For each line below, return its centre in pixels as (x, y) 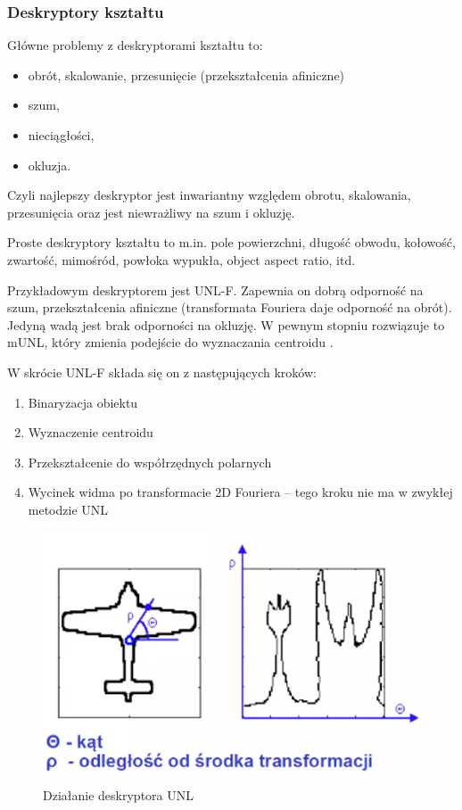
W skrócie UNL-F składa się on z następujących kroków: (162, 372)
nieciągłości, (61, 135)
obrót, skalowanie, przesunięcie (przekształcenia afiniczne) (186, 74)
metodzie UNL (68, 509)
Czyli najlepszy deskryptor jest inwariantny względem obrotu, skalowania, (209, 195)
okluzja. (49, 165)
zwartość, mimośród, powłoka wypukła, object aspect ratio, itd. (181, 259)
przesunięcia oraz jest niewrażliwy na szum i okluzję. (151, 212)
